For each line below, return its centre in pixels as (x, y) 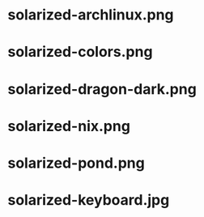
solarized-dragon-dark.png (102, 89)
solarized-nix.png (69, 126)
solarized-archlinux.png (91, 15)
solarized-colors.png (80, 52)
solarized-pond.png (76, 163)
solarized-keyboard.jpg (89, 200)
